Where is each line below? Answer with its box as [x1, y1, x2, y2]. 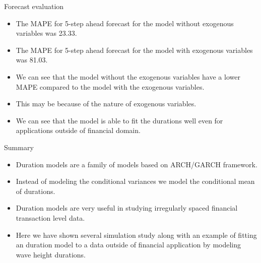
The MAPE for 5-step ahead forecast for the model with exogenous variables [16, 44, 253, 55]
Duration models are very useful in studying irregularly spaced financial [16, 203, 238, 213]
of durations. [16, 185, 55, 196]
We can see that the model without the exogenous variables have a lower [16, 71, 240, 82]
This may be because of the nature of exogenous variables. [16, 98, 197, 109]
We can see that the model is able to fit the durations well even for [16, 115, 223, 125]
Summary [4, 142, 34, 152]
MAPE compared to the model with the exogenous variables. [16, 81, 205, 92]
